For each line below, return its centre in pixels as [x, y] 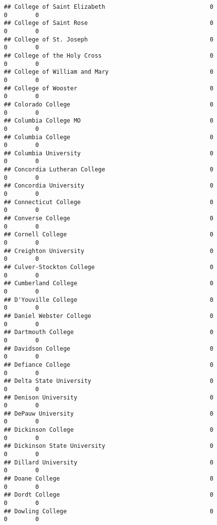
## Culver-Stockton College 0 [109, 267]
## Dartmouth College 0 [109, 332]
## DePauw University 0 [109, 413]
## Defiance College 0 [109, 365]
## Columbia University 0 [109, 153]
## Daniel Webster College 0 [109, 316]
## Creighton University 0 [109, 251]
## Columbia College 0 [109, 137]
